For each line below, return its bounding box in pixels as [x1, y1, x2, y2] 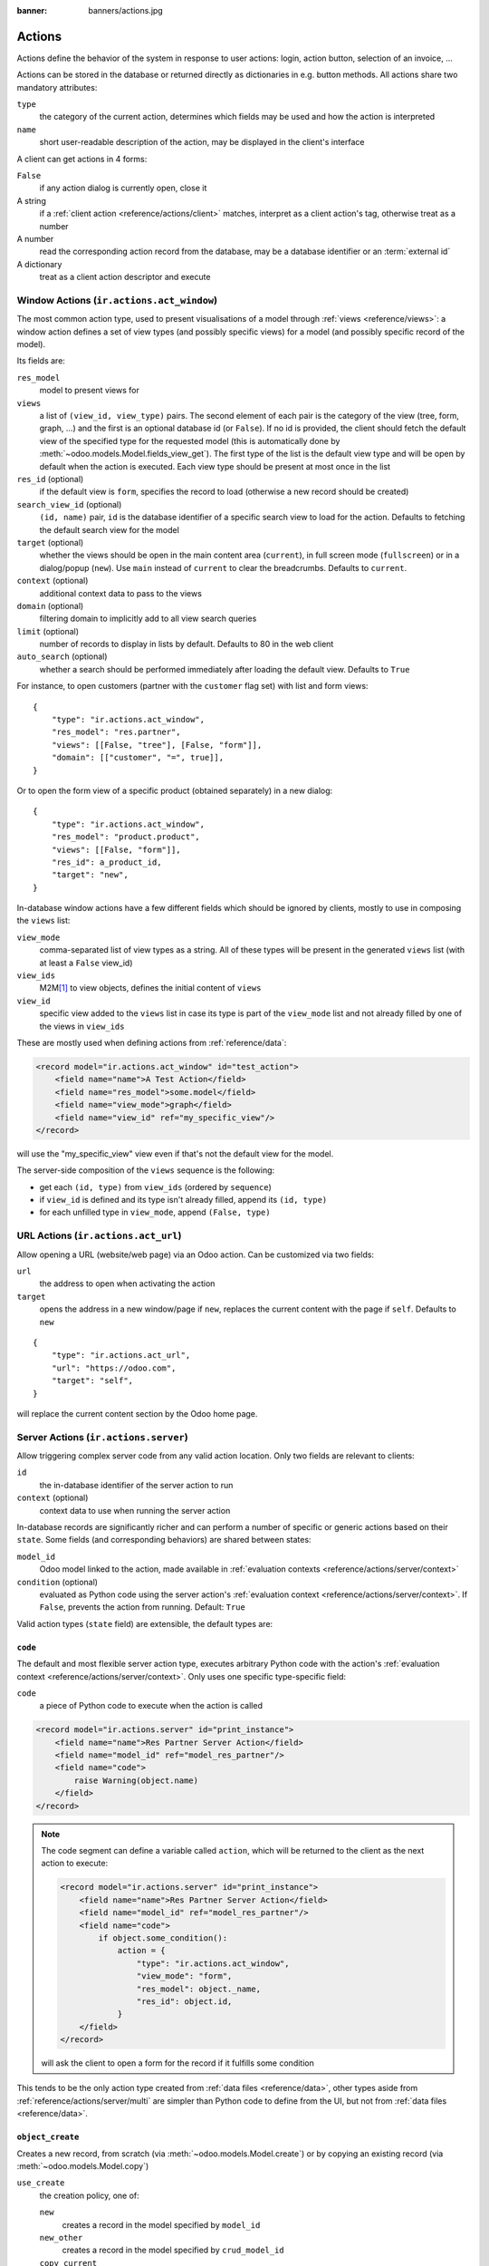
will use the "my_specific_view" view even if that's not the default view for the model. [16, 1148, 334, 1159]
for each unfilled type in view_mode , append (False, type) [39, 1206, 271, 1218]
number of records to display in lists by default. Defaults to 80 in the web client [39, 639, 334, 650]
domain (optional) [16, 600, 84, 611]
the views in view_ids [39, 1021, 125, 1031]
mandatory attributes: [16, 82, 98, 92]
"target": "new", [51, 870, 129, 880]
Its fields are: [16, 355, 65, 366]
